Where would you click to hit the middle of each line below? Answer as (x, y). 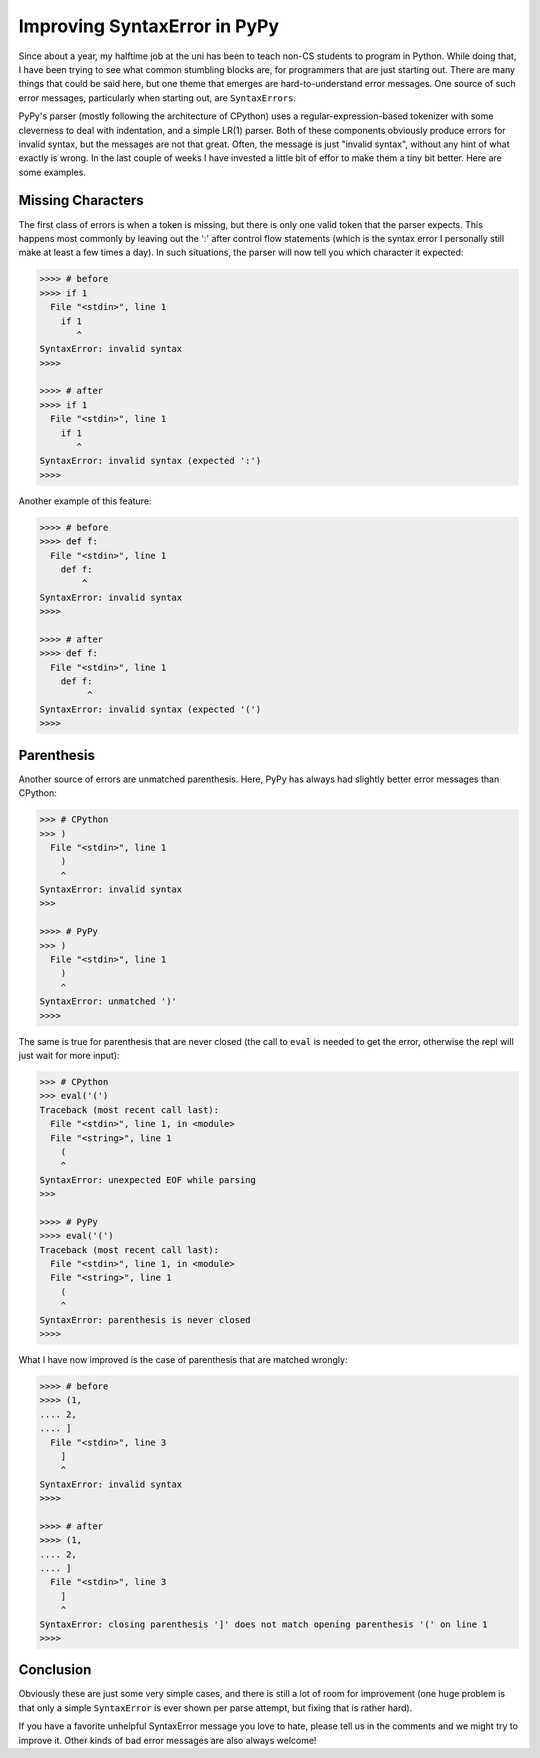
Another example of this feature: (85, 501)
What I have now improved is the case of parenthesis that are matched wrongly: (183, 1359)
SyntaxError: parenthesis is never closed (145, 1319)
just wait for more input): (69, 1055)
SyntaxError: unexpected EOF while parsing (148, 1179)
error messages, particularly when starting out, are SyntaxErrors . (157, 97)
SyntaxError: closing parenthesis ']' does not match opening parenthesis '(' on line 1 (264, 1624)
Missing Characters (81, 200)
